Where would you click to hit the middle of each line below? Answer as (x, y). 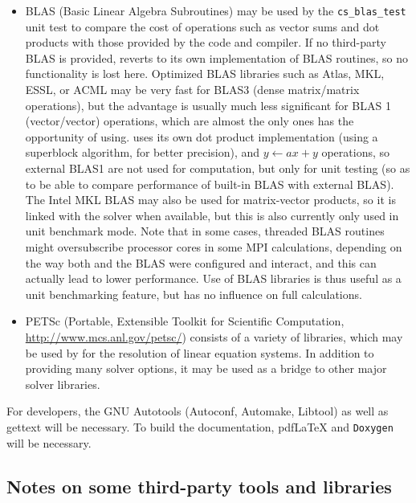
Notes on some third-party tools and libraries (199, 486)
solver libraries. (63, 384)
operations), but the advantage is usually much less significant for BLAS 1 (208, 105)
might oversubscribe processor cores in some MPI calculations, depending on (214, 246)
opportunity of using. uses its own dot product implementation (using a (202, 136)
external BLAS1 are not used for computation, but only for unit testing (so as (218, 168)
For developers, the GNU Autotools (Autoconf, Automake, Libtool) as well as (198, 411)
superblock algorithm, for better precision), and (143, 152)
